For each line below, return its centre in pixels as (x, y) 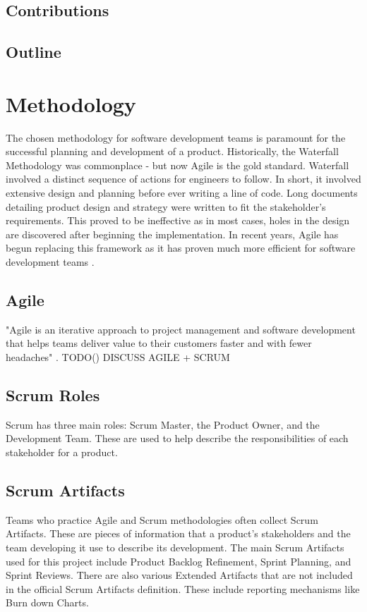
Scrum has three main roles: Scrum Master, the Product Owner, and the (163, 424)
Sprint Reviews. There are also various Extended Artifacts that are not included (179, 575)
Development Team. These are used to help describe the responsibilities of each (177, 438)
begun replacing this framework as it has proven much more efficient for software (181, 248)
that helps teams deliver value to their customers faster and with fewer (159, 343)
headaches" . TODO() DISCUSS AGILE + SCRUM (118, 357)
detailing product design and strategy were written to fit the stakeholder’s (166, 206)
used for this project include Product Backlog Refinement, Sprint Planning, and (179, 561)
